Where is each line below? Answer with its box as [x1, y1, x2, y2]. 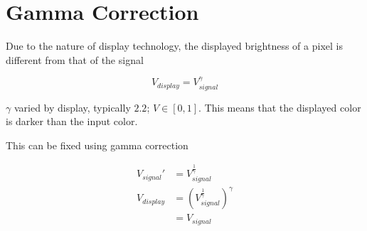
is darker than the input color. [6, 114, 138, 129]
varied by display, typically [14, 100, 131, 114]
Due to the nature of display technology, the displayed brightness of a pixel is [6, 38, 343, 53]
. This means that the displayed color [198, 100, 361, 114]
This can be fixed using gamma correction [6, 137, 188, 152]
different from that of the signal [6, 52, 144, 67]
